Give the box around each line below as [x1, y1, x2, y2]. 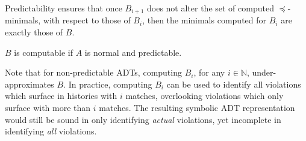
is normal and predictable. [84, 46, 182, 58]
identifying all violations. [5, 125, 97, 137]
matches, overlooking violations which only [125, 89, 284, 102]
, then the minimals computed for [142, 14, 267, 26]
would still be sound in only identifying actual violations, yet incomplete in [5, 113, 281, 125]
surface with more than [5, 101, 91, 114]
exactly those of [5, 26, 63, 38]
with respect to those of [43, 14, 131, 26]
